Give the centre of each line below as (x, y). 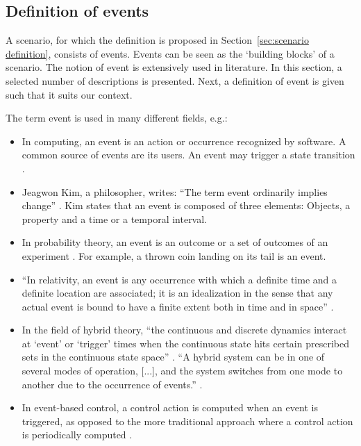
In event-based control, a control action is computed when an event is (170, 407)
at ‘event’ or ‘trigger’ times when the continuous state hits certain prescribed (185, 343)
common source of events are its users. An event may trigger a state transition (188, 155)
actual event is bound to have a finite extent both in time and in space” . (178, 306)
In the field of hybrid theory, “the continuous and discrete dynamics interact (184, 330)
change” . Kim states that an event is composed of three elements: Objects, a (186, 205)
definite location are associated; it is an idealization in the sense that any (177, 293)
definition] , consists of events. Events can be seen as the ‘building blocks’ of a (170, 53)
